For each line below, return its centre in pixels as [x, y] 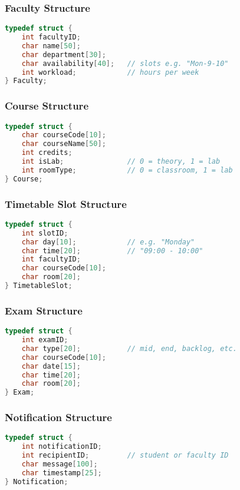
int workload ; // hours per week [110, 72]
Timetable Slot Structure [66, 203]
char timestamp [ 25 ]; [62, 473]
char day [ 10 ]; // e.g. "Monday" [108, 242]
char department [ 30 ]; [64, 54]
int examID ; [45, 340]
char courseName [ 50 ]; [64, 144]
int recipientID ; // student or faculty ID [125, 456]
